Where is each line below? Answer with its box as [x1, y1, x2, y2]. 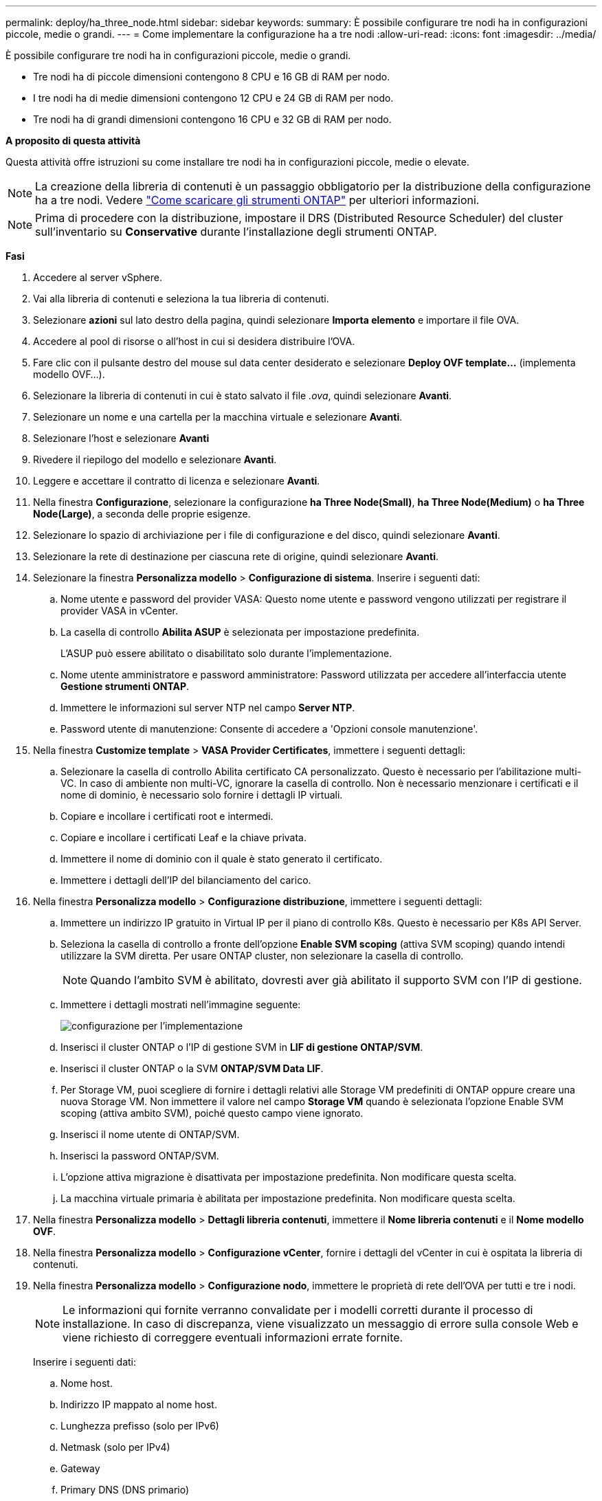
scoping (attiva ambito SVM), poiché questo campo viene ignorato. [60, 1107, 364, 1119]
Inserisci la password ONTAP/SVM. [60, 1150, 219, 1161]
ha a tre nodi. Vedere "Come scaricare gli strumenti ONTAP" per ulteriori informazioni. [35, 193, 480, 207]
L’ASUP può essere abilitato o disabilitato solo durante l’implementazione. [60, 647, 392, 659]
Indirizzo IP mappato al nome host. [60, 1399, 217, 1410]
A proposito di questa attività [5, 135, 141, 146]
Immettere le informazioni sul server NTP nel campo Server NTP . [60, 702, 355, 713]
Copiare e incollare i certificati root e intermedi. [60, 810, 274, 822]
